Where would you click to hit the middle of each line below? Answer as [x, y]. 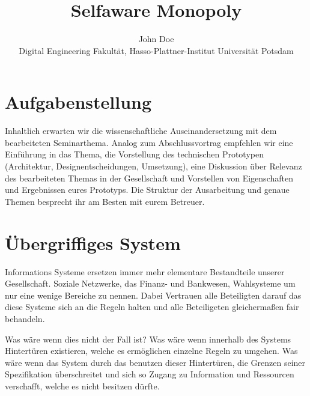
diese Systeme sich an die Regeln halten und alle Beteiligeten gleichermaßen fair [152, 307]
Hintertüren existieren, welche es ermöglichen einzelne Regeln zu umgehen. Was [151, 351]
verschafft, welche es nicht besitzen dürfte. [82, 385]
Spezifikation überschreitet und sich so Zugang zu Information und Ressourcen [150, 374]
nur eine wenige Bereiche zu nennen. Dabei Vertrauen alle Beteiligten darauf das [153, 295]
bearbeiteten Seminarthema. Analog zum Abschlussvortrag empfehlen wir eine [149, 142]
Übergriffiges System [93, 242]
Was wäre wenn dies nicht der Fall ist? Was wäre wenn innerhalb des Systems [148, 339]
